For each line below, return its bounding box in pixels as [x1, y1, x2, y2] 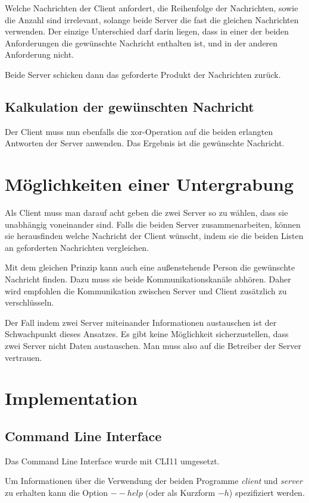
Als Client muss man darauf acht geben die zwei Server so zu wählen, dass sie [5, 206, 288, 219]
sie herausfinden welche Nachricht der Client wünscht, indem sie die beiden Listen [5, 230, 304, 242]
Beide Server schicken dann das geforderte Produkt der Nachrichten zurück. [5, 68, 281, 80]
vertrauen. [5, 351, 42, 363]
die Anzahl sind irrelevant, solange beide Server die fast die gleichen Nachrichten [5, 13, 299, 26]
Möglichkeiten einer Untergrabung [5, 172, 294, 196]
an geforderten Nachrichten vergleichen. [5, 241, 149, 253]
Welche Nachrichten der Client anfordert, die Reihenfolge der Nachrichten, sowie [5, 2, 298, 14]
